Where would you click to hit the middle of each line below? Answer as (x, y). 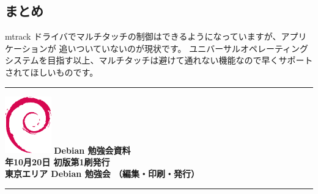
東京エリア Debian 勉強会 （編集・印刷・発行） (102, 174)
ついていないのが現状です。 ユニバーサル (158, 48)
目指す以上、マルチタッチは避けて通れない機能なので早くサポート (180, 60)
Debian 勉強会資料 (92, 150)
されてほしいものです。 (52, 72)
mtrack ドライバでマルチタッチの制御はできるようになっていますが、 (143, 36)
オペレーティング (274, 48)
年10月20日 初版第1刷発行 (57, 161)
